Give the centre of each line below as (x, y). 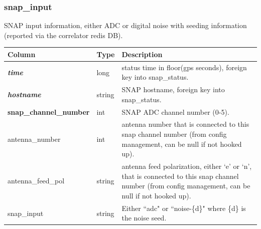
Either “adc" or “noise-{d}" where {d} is (184, 208)
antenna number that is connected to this (185, 124)
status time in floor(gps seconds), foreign (184, 67)
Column (22, 54)
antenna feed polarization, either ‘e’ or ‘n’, (187, 166)
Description (142, 54)
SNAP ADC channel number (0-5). (175, 111)
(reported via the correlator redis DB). (63, 35)
